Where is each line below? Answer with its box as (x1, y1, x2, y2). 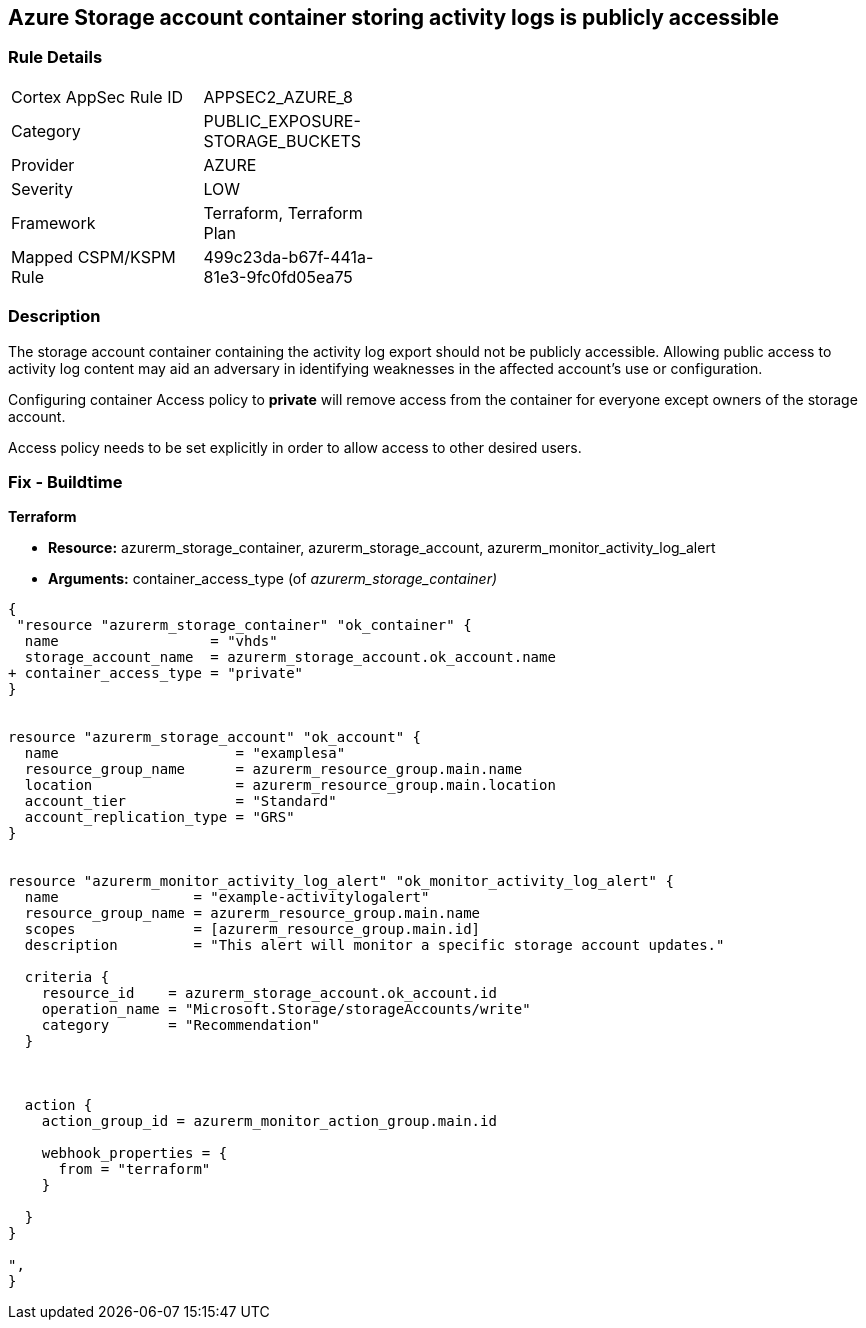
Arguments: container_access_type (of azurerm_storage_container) (48, 570, 498, 588)
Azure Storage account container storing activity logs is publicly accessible (8, 5, 779, 30)
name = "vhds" (24, 633, 278, 650)
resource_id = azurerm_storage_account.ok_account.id (41, 985, 497, 1002)
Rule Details (8, 47, 103, 68)
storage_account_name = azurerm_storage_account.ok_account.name (24, 649, 556, 666)
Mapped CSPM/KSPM (11, 246, 176, 267)
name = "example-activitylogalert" (24, 889, 430, 906)
